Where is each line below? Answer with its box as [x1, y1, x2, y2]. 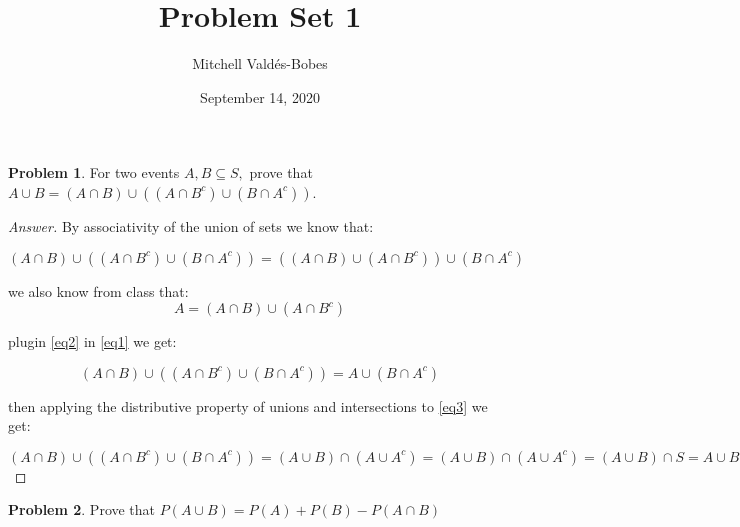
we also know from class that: [8, 280, 189, 301]
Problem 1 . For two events [8, 162, 180, 183]
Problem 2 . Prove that [8, 499, 156, 520]
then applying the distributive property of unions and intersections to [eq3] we [8, 395, 488, 416]
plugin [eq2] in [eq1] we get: [8, 331, 177, 352]
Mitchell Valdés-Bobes [192, 53, 328, 74]
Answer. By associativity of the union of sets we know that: [8, 215, 374, 236]
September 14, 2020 [200, 86, 320, 107]
